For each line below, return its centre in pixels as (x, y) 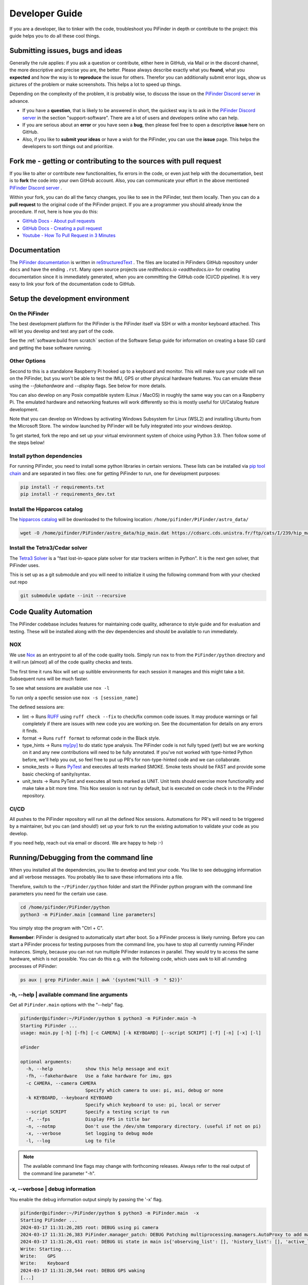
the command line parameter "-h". (60, 1173)
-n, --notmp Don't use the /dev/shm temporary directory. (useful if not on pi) (143, 1126)
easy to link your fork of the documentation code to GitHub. (72, 284)
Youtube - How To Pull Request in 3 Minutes (69, 235)
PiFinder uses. (25, 565)
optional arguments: (46, 1062)
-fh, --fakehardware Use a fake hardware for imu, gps (99, 1076)
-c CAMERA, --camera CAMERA (61, 1083)
